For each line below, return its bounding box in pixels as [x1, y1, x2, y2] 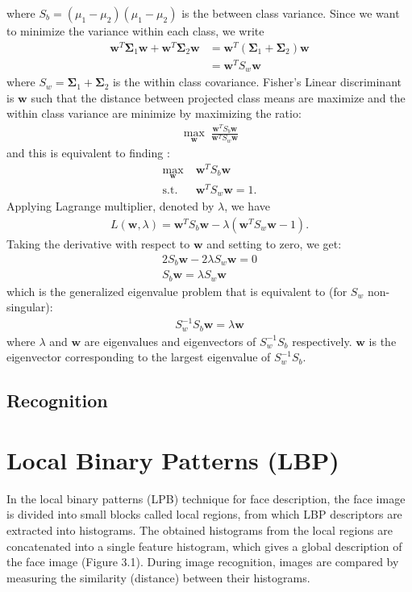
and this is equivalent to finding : [6, 144, 170, 161]
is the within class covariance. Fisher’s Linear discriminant [112, 73, 402, 90]
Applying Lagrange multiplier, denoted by [6, 198, 214, 215]
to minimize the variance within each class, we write [6, 23, 264, 39]
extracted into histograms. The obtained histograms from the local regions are [6, 522, 393, 539]
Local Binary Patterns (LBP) [6, 443, 339, 476]
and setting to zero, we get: [206, 236, 342, 252]
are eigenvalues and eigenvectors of [84, 332, 256, 349]
